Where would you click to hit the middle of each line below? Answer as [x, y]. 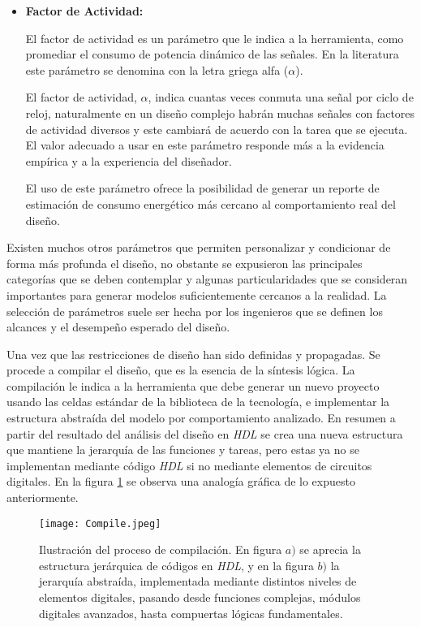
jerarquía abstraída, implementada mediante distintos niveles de [198, 581]
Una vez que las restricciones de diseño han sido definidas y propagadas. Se [193, 354]
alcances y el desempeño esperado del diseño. [118, 327]
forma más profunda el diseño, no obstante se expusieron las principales [185, 263]
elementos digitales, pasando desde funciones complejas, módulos [200, 597]
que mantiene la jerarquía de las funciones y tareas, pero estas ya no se [183, 450]
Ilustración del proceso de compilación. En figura [161, 549]
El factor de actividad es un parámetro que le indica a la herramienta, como [215, 38]
